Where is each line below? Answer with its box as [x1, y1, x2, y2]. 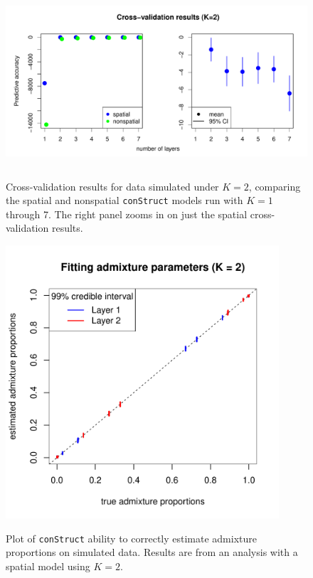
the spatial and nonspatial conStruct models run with [6, 193, 243, 208]
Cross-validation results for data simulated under [6, 178, 219, 193]
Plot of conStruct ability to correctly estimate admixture [6, 530, 257, 545]
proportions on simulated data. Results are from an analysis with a [6, 545, 298, 560]
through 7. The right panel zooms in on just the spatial [6, 206, 248, 221]
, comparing [248, 178, 301, 193]
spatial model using [6, 558, 90, 573]
